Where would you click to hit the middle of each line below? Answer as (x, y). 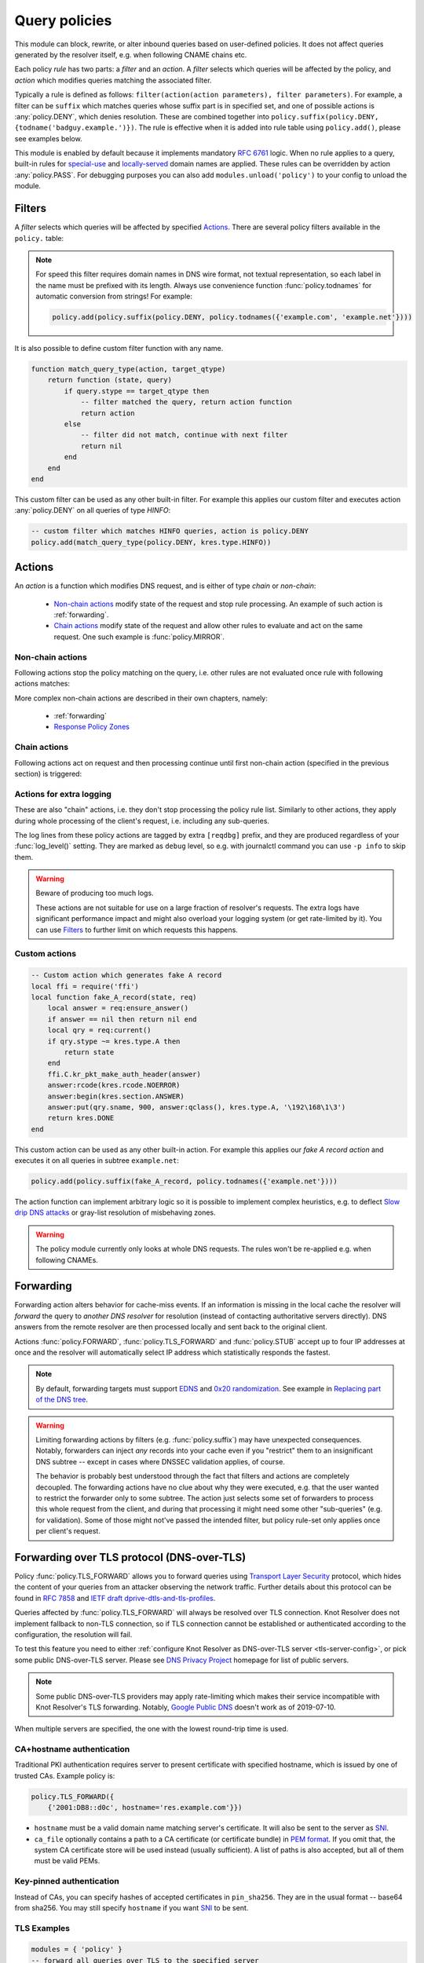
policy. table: (39, 238)
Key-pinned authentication (67, 1881)
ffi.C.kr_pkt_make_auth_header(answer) (124, 1074)
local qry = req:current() (100, 1030)
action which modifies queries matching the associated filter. (113, 80)
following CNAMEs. (67, 1259)
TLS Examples (42, 1928)
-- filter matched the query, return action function (186, 402)
